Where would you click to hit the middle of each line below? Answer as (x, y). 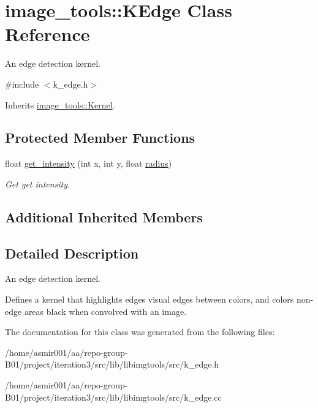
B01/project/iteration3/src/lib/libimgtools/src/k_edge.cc (113, 397)
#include (22, 84)
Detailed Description (72, 253)
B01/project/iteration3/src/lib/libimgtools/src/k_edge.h (112, 364)
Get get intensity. (38, 183)
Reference (47, 34)
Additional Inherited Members (104, 217)
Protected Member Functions (100, 138)
